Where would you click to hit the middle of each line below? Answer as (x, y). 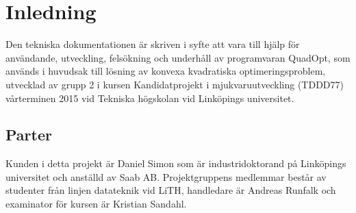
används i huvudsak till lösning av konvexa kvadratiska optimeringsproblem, (166, 71)
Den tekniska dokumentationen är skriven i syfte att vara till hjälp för (153, 44)
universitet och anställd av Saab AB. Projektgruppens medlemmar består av (166, 176)
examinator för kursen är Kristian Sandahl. (96, 204)
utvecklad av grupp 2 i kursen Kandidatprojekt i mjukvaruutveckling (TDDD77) (175, 84)
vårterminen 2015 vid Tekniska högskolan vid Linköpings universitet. (150, 98)
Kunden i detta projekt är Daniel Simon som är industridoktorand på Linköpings (176, 163)
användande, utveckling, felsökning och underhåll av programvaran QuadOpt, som (178, 57)
